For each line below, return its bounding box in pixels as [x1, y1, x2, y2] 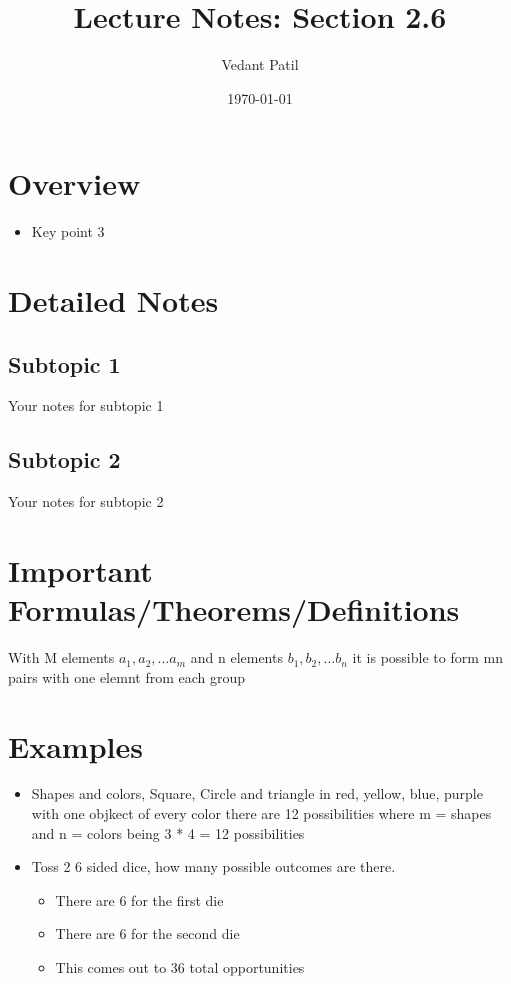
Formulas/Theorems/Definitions [8, 589, 460, 630]
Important [8, 550, 153, 590]
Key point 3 [31, 221, 105, 242]
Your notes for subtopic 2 [8, 491, 164, 512]
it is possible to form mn [352, 647, 503, 668]
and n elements [190, 647, 283, 668]
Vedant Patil [221, 54, 299, 75]
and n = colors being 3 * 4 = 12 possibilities [31, 822, 305, 843]
